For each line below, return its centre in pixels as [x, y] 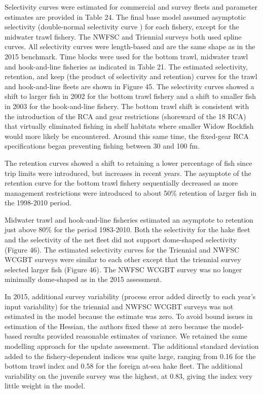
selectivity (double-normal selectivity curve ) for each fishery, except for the [122, 27]
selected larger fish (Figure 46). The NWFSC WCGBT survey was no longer [123, 269]
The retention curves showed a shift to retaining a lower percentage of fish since [128, 163]
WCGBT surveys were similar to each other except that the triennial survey [123, 259]
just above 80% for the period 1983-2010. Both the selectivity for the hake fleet [127, 229]
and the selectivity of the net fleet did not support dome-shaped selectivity [121, 240]
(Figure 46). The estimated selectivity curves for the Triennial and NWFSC [122, 249]
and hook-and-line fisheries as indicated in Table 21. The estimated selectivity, [126, 66]
